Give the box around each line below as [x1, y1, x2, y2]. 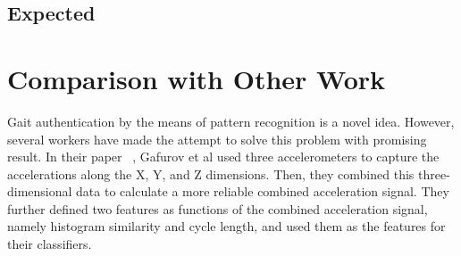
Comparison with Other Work [7, 60, 386, 96]
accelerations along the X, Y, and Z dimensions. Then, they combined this [7, 164, 415, 183]
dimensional [7, 182, 72, 201]
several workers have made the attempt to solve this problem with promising [7, 129, 427, 148]
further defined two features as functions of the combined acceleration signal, [7, 199, 428, 218]
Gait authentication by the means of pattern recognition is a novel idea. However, [7, 111, 455, 130]
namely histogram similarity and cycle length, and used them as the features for [7, 217, 446, 235]
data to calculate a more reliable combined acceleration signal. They [76, 182, 449, 201]
